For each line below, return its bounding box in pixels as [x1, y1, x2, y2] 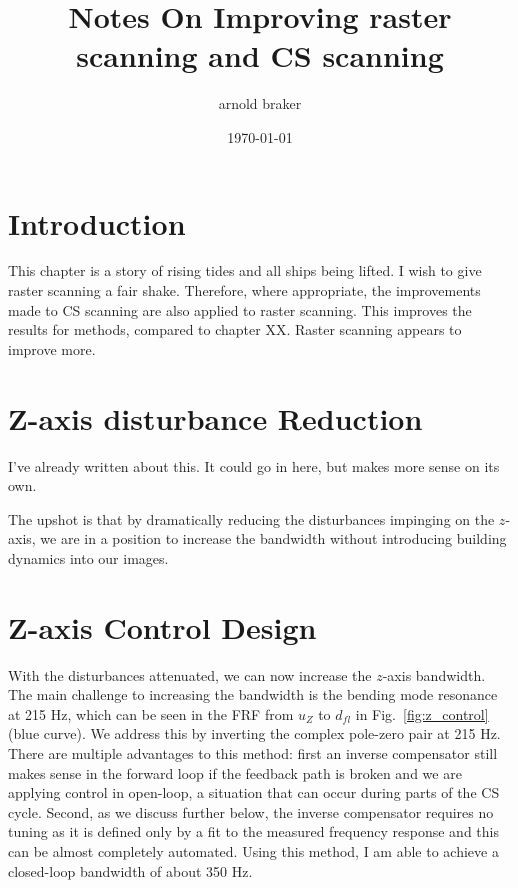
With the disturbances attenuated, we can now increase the [8, 664, 372, 685]
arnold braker [218, 93, 302, 114]
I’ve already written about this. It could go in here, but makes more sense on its [8, 455, 500, 476]
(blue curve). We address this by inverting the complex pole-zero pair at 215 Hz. [8, 723, 501, 744]
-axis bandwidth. [382, 664, 486, 685]
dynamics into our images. [8, 547, 169, 568]
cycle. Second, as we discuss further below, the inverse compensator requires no [8, 801, 494, 822]
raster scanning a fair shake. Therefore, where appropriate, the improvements [8, 280, 481, 301]
